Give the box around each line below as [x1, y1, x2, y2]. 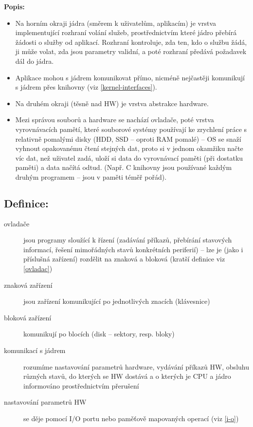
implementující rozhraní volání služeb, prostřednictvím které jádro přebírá [15, 27, 237, 37]
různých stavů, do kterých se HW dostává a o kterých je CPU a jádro [23, 371, 231, 381]
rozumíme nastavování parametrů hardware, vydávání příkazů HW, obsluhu [23, 361, 249, 371]
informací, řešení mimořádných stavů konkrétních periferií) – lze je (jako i [23, 244, 243, 254]
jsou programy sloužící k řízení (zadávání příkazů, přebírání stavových [23, 235, 232, 245]
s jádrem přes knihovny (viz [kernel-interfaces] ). [15, 82, 157, 92]
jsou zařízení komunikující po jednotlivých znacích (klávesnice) [23, 296, 210, 306]
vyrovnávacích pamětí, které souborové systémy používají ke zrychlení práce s [15, 124, 247, 134]
